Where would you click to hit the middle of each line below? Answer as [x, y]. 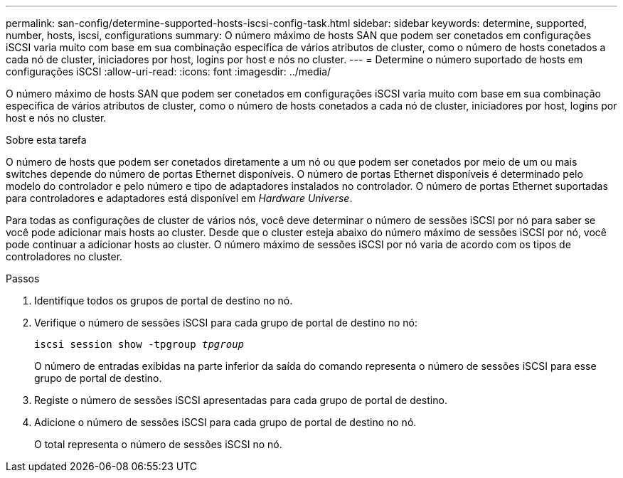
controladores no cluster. [64, 256]
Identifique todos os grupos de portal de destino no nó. [164, 301]
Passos [23, 278]
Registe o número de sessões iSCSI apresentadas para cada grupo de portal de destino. [241, 400]
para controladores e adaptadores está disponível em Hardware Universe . [179, 198]
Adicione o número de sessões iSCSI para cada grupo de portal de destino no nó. [225, 422]
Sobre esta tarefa [46, 140]
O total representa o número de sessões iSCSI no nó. [158, 444]
